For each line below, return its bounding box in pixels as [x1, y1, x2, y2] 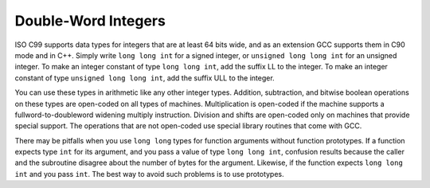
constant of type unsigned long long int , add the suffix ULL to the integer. [14, 72, 275, 83]
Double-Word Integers [14, 12, 166, 29]
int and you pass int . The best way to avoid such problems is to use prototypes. [14, 169, 284, 178]
